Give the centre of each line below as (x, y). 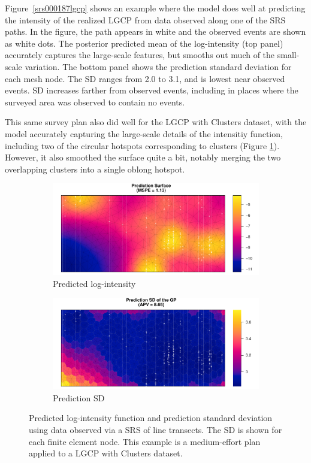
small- (288, 55)
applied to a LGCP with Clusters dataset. (106, 453)
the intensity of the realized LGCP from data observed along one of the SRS (145, 19)
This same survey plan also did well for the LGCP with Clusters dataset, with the (156, 122)
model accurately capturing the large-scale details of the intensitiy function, (144, 133)
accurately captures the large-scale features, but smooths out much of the (140, 55)
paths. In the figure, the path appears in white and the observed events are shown (155, 31)
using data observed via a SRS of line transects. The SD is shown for (155, 429)
